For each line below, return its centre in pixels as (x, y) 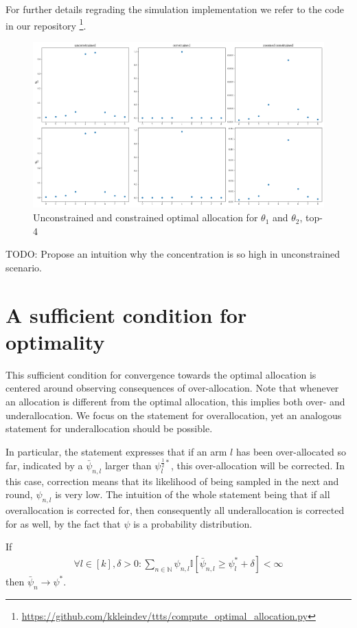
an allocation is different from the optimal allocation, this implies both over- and (175, 401)
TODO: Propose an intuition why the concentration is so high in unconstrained (173, 254)
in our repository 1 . (46, 24)
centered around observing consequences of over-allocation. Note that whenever (172, 388)
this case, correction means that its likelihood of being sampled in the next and (172, 481)
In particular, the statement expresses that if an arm (116, 451)
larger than (128, 465)
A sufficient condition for (126, 314)
